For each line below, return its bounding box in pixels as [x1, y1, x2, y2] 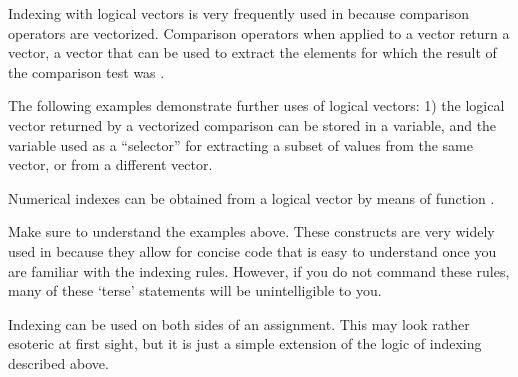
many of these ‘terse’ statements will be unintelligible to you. [8, 280, 382, 301]
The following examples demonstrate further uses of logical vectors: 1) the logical [8, 95, 505, 116]
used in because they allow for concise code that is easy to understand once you [8, 240, 497, 261]
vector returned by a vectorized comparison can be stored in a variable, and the [8, 114, 497, 135]
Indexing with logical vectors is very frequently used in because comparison [8, 3, 469, 23]
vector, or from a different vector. [8, 154, 213, 175]
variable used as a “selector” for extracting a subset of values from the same [8, 134, 473, 155]
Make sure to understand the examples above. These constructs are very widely [8, 221, 495, 242]
